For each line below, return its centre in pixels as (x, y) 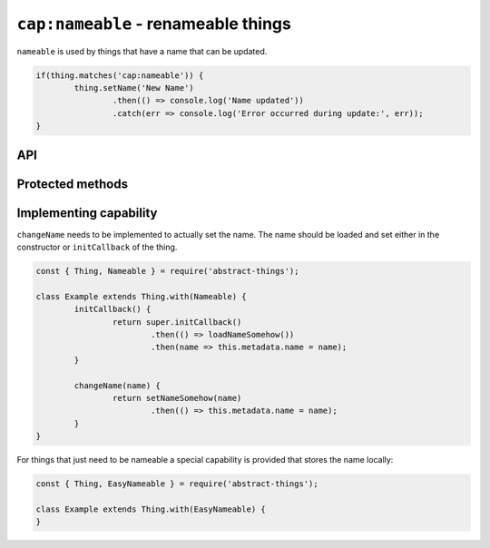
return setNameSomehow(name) (177, 398)
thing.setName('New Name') (134, 88)
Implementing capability (87, 213)
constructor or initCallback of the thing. (97, 247)
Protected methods (73, 184)
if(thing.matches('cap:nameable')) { (120, 75)
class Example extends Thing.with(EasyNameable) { (151, 509)
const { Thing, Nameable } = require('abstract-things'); (167, 271)
